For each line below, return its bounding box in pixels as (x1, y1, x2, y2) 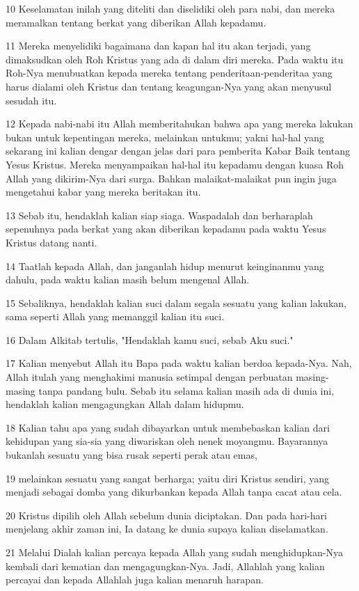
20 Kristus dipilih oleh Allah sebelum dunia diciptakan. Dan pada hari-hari (6, 507, 327, 522)
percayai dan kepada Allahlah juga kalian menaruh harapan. (6, 572, 264, 587)
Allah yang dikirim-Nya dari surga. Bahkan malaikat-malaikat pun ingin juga (6, 171, 337, 185)
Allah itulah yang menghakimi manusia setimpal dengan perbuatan (6, 370, 293, 384)
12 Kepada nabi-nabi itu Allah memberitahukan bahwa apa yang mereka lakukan (6, 116, 353, 131)
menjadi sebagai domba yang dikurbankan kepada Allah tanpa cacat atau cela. (6, 484, 342, 499)
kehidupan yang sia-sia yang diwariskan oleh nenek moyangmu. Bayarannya (6, 434, 328, 448)
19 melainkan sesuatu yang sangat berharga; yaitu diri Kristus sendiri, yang (6, 471, 330, 485)
